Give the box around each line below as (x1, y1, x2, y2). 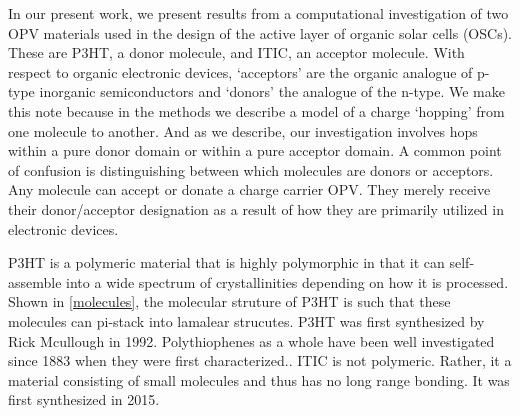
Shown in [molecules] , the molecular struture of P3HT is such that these (8, 291, 451, 312)
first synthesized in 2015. (8, 389, 160, 410)
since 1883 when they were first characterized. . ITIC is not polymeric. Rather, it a (8, 350, 512, 371)
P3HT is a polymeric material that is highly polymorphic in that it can (8, 252, 445, 273)
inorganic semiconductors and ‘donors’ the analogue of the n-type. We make (39, 81, 505, 102)
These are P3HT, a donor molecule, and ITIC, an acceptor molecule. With (8, 42, 465, 63)
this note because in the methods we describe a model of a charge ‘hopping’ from (8, 100, 505, 121)
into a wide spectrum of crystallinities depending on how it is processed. (66, 271, 509, 292)
